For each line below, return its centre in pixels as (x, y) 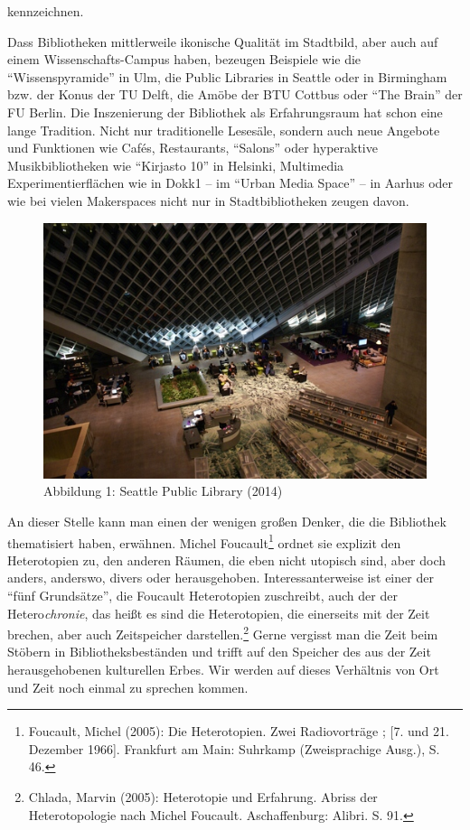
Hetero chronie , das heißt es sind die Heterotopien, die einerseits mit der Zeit (219, 613)
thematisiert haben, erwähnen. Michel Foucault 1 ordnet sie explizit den (204, 541)
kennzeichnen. (46, 11)
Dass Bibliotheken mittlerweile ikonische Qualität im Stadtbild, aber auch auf (223, 41)
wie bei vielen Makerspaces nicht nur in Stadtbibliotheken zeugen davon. (208, 200)
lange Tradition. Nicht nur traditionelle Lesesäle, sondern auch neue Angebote (224, 130)
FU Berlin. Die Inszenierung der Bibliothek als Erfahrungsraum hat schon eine (225, 112)
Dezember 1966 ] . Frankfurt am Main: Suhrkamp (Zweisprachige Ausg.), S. (234, 748)
